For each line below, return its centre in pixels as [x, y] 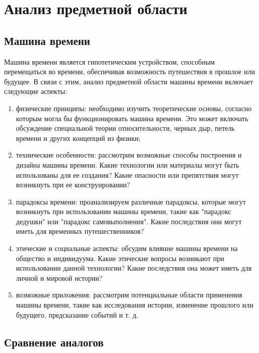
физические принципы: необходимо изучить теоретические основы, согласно [134, 108]
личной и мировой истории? [59, 278]
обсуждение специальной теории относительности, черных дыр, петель [125, 128]
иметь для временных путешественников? [80, 231]
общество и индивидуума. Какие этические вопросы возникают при [120, 258]
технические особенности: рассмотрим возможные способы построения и [129, 155]
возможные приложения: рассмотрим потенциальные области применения [129, 295]
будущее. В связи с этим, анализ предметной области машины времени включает [129, 81]
